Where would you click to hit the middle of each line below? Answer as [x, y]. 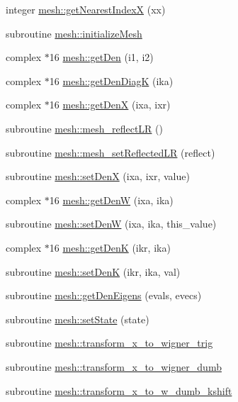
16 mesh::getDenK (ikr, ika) [110, 247]
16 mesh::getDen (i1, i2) [101, 57]
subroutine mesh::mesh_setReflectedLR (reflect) [110, 152]
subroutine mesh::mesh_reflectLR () [84, 128]
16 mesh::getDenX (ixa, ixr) [110, 105]
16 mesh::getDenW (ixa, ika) [111, 200]
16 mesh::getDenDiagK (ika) [111, 80]
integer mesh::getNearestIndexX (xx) [86, 9]
